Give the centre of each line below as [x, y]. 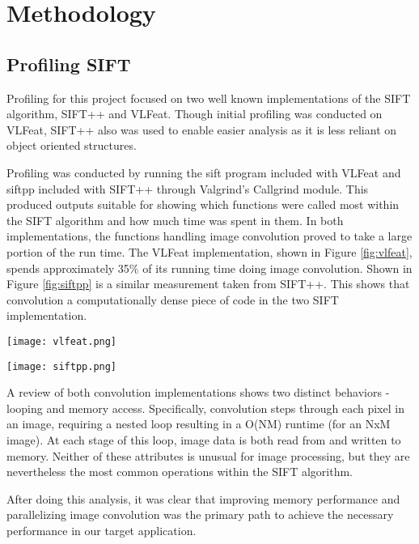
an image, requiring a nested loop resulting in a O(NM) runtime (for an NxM [199, 424]
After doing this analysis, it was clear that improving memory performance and [203, 498]
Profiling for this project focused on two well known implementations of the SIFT [209, 98]
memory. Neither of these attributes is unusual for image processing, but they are [208, 455]
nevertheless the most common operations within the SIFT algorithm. [180, 472]
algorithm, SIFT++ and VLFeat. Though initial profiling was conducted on [195, 114]
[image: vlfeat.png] [62, 341]
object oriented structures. [72, 145]
